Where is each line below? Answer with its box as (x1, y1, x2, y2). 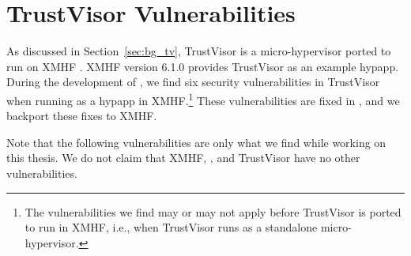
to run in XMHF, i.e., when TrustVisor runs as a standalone (25, 219, 318, 235)
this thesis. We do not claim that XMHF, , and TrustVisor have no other (6, 149, 360, 166)
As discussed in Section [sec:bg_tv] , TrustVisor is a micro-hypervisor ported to (6, 43, 391, 59)
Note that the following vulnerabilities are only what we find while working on (6, 134, 386, 150)
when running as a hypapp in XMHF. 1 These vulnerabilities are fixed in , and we (6, 89, 400, 108)
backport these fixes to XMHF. (6, 107, 157, 124)
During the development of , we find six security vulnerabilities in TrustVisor (6, 73, 380, 90)
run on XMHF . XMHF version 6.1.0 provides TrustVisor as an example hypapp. (6, 58, 399, 74)
